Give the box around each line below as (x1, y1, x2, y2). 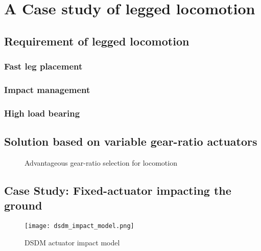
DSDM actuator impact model (25, 237, 120, 247)
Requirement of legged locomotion (4, 33, 189, 49)
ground (4, 197, 42, 213)
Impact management (4, 83, 90, 96)
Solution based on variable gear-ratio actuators (4, 133, 257, 149)
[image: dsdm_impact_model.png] (25, 222, 134, 230)
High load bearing (4, 106, 80, 119)
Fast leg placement (4, 60, 83, 73)
